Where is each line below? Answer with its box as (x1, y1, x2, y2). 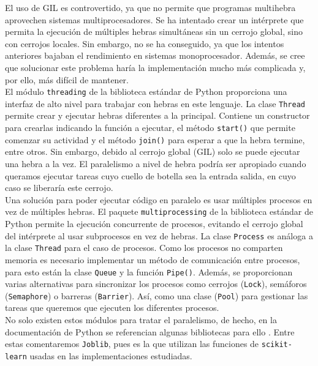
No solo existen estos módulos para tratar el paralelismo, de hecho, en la (5, 313, 277, 326)
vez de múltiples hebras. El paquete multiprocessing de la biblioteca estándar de (5, 205, 314, 218)
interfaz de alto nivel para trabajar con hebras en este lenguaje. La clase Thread (5, 97, 305, 110)
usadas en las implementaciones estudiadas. (29, 349, 192, 362)
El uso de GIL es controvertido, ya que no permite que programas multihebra (5, 1, 296, 13)
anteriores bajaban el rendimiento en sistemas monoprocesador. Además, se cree (5, 49, 305, 62)
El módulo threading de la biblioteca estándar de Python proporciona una (5, 85, 287, 98)
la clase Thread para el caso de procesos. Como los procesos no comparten (5, 241, 283, 254)
